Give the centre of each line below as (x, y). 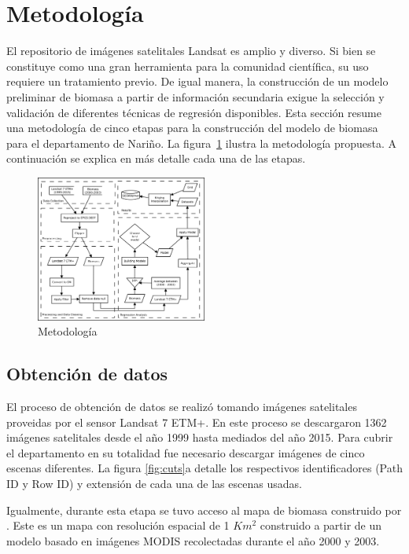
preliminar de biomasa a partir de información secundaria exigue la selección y (195, 96)
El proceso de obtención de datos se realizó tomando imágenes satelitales (182, 407)
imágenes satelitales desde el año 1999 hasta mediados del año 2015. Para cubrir (200, 437)
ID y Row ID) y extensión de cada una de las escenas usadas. (154, 483)
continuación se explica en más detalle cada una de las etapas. (156, 158)
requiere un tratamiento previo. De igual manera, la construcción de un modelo (197, 81)
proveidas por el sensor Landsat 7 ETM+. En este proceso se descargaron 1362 (197, 422)
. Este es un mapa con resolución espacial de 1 (118, 525)
